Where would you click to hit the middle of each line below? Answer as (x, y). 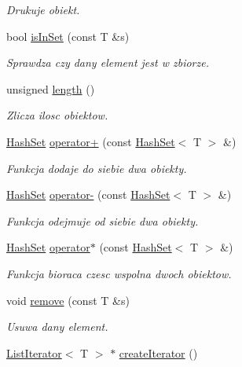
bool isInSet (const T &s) (68, 36)
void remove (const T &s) (68, 300)
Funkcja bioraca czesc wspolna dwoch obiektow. (119, 273)
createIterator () (158, 352)
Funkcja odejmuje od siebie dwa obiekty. (103, 220)
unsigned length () (51, 88)
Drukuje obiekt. (43, 9)
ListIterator (34, 352)
